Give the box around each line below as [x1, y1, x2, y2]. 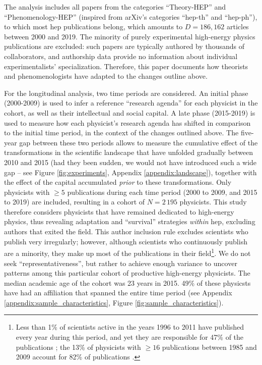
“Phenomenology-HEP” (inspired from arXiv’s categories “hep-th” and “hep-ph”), [4, 11, 257, 22]
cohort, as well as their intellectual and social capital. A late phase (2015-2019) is [4, 107, 255, 118]
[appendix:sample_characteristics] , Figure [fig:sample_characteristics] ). [4, 297, 224, 307]
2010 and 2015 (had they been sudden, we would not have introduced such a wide [4, 157, 257, 167]
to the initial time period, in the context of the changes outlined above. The [4, 127, 239, 138]
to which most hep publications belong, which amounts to [4, 21, 183, 32]
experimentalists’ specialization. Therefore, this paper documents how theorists [4, 61, 248, 71]
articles [226, 21, 249, 32]
